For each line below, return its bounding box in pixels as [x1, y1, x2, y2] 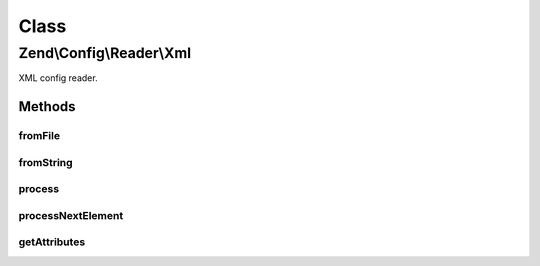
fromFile [18, 129, 60, 143]
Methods [18, 98, 76, 115]
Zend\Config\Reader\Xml [18, 44, 192, 62]
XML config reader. [18, 72, 99, 84]
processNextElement [18, 208, 124, 222]
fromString [18, 155, 74, 169]
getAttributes [18, 235, 86, 249]
